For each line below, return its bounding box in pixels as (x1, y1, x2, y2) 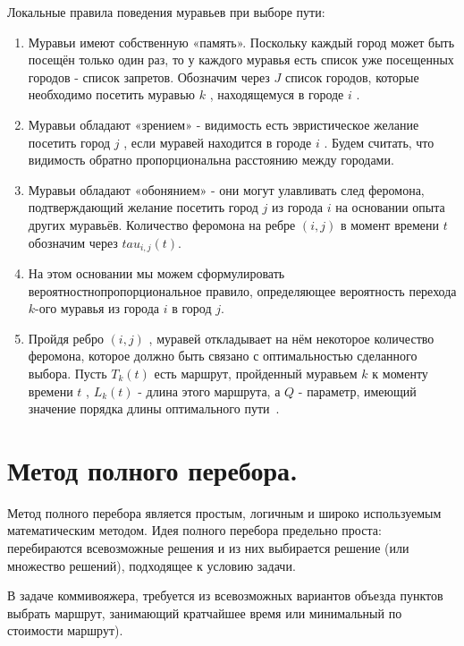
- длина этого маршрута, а (138, 381, 281, 400)
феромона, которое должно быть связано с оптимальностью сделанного (28, 346, 418, 365)
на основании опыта (335, 198, 445, 217)
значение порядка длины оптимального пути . (28, 399, 280, 418)
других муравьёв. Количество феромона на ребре (28, 215, 296, 234)
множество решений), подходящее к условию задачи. (7, 556, 296, 574)
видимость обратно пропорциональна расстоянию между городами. (28, 150, 394, 169)
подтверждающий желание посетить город (28, 198, 258, 217)
